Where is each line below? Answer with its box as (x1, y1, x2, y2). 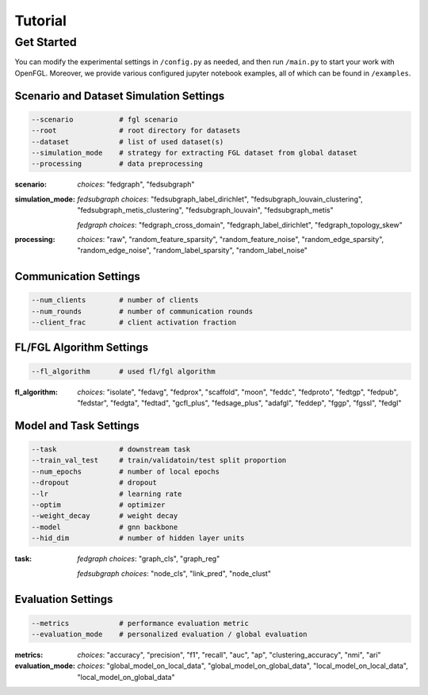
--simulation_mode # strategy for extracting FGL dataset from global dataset (31, 148, 358, 157)
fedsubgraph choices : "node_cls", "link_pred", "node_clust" (77, 568, 271, 578)
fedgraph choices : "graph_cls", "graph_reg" (77, 554, 220, 563)
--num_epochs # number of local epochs (31, 467, 220, 476)
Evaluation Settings (14, 593, 113, 606)
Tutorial (14, 12, 67, 29)
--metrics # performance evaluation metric (31, 619, 249, 628)
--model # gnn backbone (31, 522, 178, 532)
